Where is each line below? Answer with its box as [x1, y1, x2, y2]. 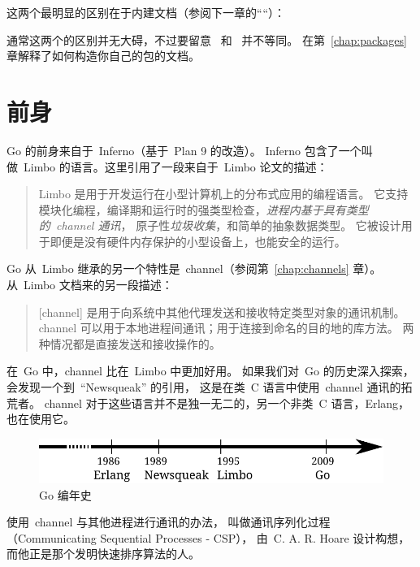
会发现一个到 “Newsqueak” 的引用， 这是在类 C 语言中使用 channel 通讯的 [6, 379, 401, 396]
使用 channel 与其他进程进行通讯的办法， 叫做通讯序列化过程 [6, 513, 331, 530]
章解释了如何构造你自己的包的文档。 [6, 47, 200, 64]
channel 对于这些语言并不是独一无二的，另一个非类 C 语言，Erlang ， [44, 394, 410, 411]
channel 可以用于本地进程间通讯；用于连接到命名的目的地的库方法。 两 [38, 319, 414, 336]
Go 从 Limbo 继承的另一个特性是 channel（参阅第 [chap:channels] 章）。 [6, 260, 382, 277]
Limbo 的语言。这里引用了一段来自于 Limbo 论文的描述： [23, 158, 328, 175]
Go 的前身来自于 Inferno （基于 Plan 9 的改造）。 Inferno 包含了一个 [6, 141, 362, 158]
